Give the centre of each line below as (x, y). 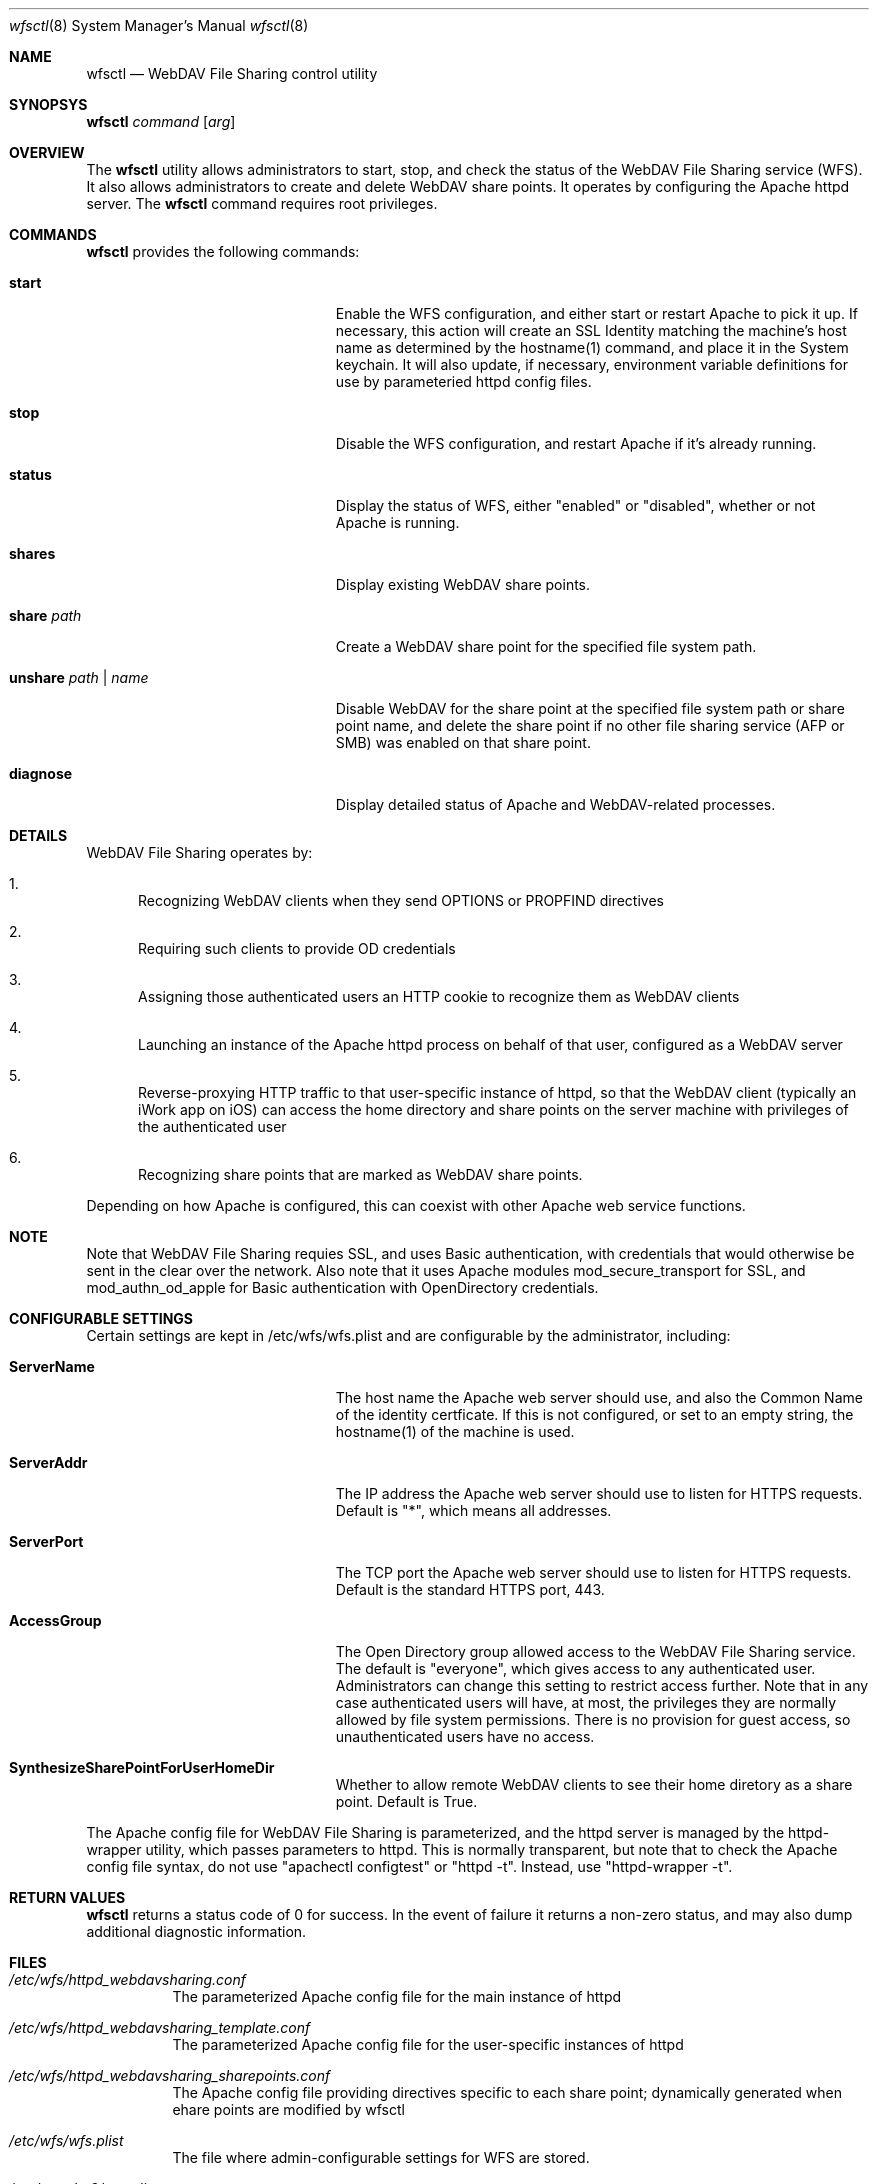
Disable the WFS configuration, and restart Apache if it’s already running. (576, 443)
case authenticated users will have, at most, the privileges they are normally (586, 1702)
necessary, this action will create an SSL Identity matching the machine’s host (591, 330)
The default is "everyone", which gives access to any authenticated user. (575, 1668)
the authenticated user (212, 1126)
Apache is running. (397, 522)
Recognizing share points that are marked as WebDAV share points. (360, 1174)
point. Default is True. (406, 1801)
